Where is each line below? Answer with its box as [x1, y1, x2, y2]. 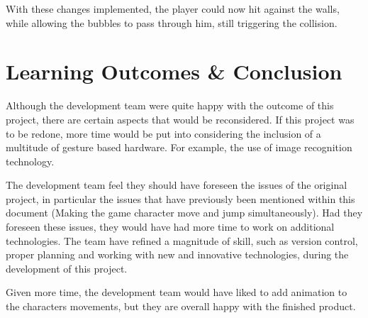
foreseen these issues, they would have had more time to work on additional [6, 219, 335, 234]
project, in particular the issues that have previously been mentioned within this [6, 191, 355, 206]
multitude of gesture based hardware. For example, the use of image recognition [6, 140, 352, 155]
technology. [6, 153, 55, 168]
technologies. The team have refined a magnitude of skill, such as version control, [6, 233, 358, 248]
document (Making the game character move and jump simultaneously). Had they [6, 205, 363, 220]
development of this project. [6, 261, 128, 275]
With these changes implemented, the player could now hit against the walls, [6, 1, 340, 16]
